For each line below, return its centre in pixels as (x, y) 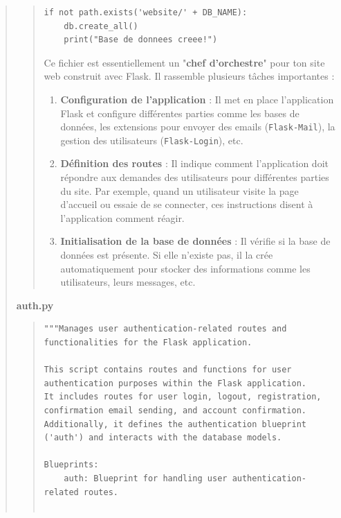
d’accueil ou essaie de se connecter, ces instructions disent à (187, 204)
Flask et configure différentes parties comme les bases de (180, 113)
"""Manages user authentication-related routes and (165, 329)
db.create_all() (101, 26)
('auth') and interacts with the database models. (163, 438)
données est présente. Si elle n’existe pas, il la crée (167, 255)
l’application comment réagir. (122, 217)
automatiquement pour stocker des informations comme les (185, 268)
